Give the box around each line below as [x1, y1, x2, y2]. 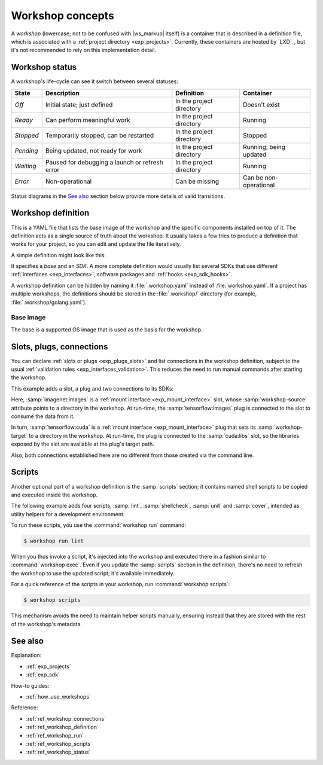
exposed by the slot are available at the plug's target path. [11, 440, 155, 448]
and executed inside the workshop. [11, 491, 98, 498]
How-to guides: [11, 682, 50, 689]
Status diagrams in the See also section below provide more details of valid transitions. [11, 192, 226, 200]
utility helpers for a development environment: [11, 510, 125, 517]
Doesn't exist [242, 100, 281, 109]
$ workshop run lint [23, 538, 84, 544]
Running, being [242, 142, 286, 151]
